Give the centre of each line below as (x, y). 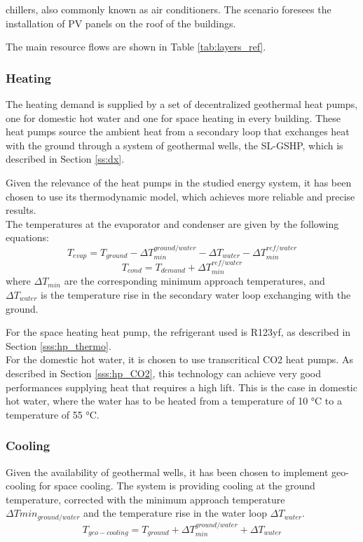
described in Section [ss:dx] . (65, 159)
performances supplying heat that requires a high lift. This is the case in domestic (181, 387)
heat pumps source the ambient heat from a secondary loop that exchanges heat (178, 131)
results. (21, 210)
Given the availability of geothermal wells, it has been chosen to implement (167, 472)
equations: (27, 237)
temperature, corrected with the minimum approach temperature (145, 499)
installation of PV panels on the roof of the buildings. (121, 23)
